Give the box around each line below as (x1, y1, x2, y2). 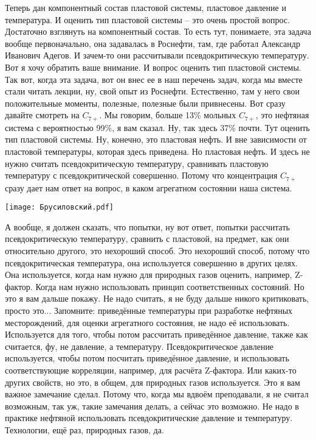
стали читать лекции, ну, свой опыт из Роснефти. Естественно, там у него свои (5, 85, 300, 98)
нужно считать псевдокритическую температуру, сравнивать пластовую (5, 157, 269, 169)
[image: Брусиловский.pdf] (5, 203, 114, 212)
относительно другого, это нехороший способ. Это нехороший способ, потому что (5, 244, 310, 257)
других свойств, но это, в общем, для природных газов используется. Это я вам (5, 375, 300, 388)
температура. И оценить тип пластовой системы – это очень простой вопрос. (5, 13, 290, 26)
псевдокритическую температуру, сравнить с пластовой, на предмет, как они (5, 232, 289, 245)
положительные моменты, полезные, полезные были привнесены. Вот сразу (5, 96, 286, 109)
